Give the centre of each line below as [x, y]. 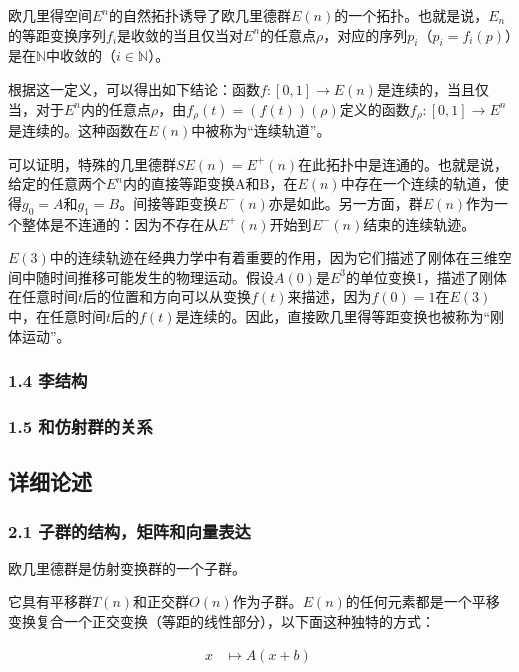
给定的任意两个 [57, 183]
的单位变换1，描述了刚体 [426, 276]
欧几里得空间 [50, 15]
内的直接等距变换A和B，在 [210, 183]
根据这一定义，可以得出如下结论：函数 [134, 88]
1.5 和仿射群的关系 [80, 425]
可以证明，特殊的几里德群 [92, 163]
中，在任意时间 [57, 315]
